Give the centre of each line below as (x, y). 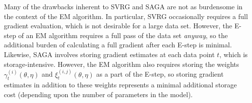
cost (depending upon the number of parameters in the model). (98, 94)
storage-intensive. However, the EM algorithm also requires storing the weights (122, 64)
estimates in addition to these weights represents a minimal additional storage (120, 85)
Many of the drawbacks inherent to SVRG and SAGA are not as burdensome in (123, 6)
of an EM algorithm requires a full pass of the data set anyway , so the (123, 35)
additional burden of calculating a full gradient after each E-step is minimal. (118, 45)
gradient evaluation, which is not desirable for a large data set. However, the (118, 26)
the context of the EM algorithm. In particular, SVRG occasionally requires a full (126, 16)
